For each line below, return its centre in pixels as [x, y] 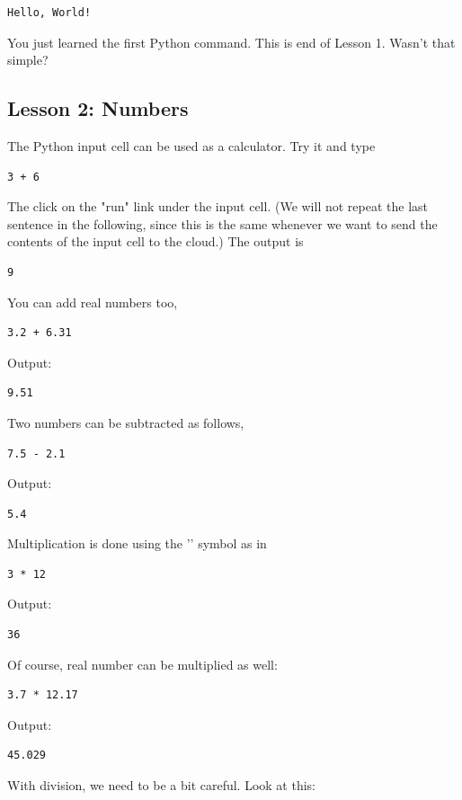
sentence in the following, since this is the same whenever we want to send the [222, 223]
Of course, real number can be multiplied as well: [142, 664]
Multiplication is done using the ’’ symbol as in [137, 543]
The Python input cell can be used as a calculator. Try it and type [191, 145]
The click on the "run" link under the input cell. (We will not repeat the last [218, 206]
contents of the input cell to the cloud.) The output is [155, 241]
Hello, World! [49, 13]
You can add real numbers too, [93, 302]
